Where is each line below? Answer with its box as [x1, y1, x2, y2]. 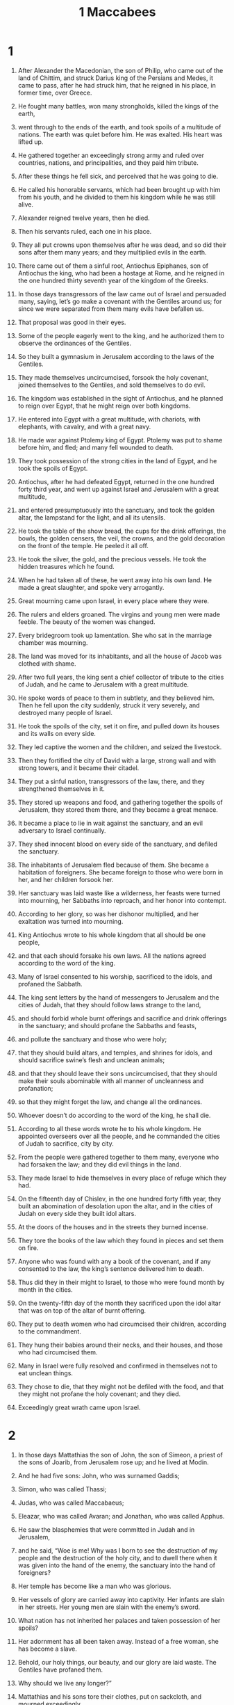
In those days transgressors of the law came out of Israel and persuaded [17, 289, 226, 298]
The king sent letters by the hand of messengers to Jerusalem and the [17, 993, 219, 1002]
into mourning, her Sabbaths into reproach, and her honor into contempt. [17, 896, 226, 904]
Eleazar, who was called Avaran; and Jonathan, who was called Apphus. [17, 1512, 225, 1520]
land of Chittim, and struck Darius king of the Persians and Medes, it [17, 74, 214, 82]
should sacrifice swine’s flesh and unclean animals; [17, 1055, 165, 1064]
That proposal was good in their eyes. [17, 318, 126, 326]
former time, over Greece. [17, 88, 92, 97]
